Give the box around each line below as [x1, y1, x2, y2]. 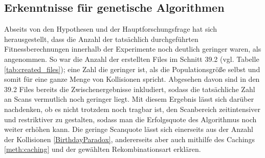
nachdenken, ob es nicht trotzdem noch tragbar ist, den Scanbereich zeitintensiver [4, 103, 260, 114]
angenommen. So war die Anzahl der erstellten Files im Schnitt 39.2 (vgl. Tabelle [4, 53, 259, 64]
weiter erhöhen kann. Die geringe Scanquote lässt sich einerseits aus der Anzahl [4, 124, 253, 134]
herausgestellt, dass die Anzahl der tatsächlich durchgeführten [4, 33, 198, 44]
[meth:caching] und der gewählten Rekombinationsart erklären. [4, 144, 201, 154]
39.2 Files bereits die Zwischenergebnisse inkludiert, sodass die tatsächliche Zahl [4, 83, 255, 94]
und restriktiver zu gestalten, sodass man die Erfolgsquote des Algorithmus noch [4, 114, 257, 124]
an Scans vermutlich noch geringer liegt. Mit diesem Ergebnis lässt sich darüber [4, 94, 254, 104]
